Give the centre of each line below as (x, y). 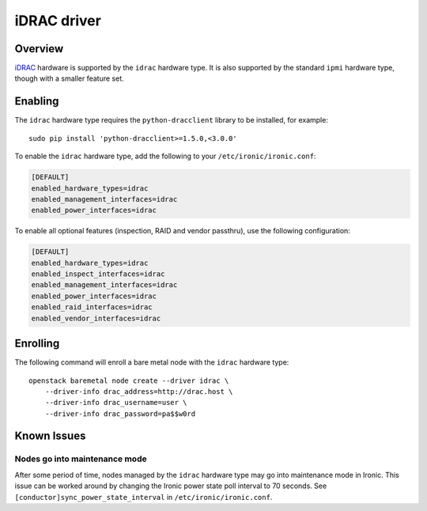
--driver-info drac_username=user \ (116, 403)
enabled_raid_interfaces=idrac (92, 307)
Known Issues (50, 436)
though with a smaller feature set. (69, 78)
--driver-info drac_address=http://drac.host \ (139, 391)
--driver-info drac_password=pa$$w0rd (120, 414)
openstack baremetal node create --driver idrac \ (129, 380)
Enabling (37, 102)
